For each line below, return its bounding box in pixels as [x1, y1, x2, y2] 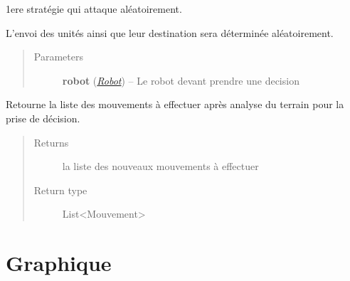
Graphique [6, 248, 112, 277]
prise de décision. [6, 110, 80, 125]
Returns [33, 134, 69, 149]
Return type [33, 182, 87, 197]
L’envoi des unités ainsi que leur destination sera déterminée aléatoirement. [6, 25, 334, 40]
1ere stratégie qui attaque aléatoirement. [6, 1, 182, 16]
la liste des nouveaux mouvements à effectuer [62, 159, 259, 174]
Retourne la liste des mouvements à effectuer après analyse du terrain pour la [6, 97, 344, 112]
